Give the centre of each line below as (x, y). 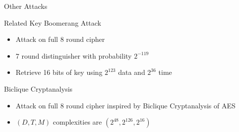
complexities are (77, 122)
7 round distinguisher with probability (74, 55)
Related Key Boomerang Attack (53, 22)
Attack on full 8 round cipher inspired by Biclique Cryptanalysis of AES (125, 105)
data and (132, 72)
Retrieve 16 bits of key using (59, 72)
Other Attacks (26, 6)
